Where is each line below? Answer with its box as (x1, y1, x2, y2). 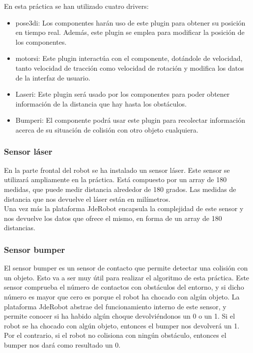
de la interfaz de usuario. (15, 72, 90, 82)
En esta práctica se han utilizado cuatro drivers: (4, 1, 149, 11)
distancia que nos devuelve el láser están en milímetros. (4, 193, 170, 204)
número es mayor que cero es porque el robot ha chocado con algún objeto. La (4, 291, 240, 301)
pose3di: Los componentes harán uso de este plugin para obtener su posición (15, 17, 246, 27)
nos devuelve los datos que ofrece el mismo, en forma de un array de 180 (4, 213, 222, 223)
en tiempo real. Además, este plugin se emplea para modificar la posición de (15, 27, 245, 37)
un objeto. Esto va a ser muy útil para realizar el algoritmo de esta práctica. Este (4, 272, 250, 282)
